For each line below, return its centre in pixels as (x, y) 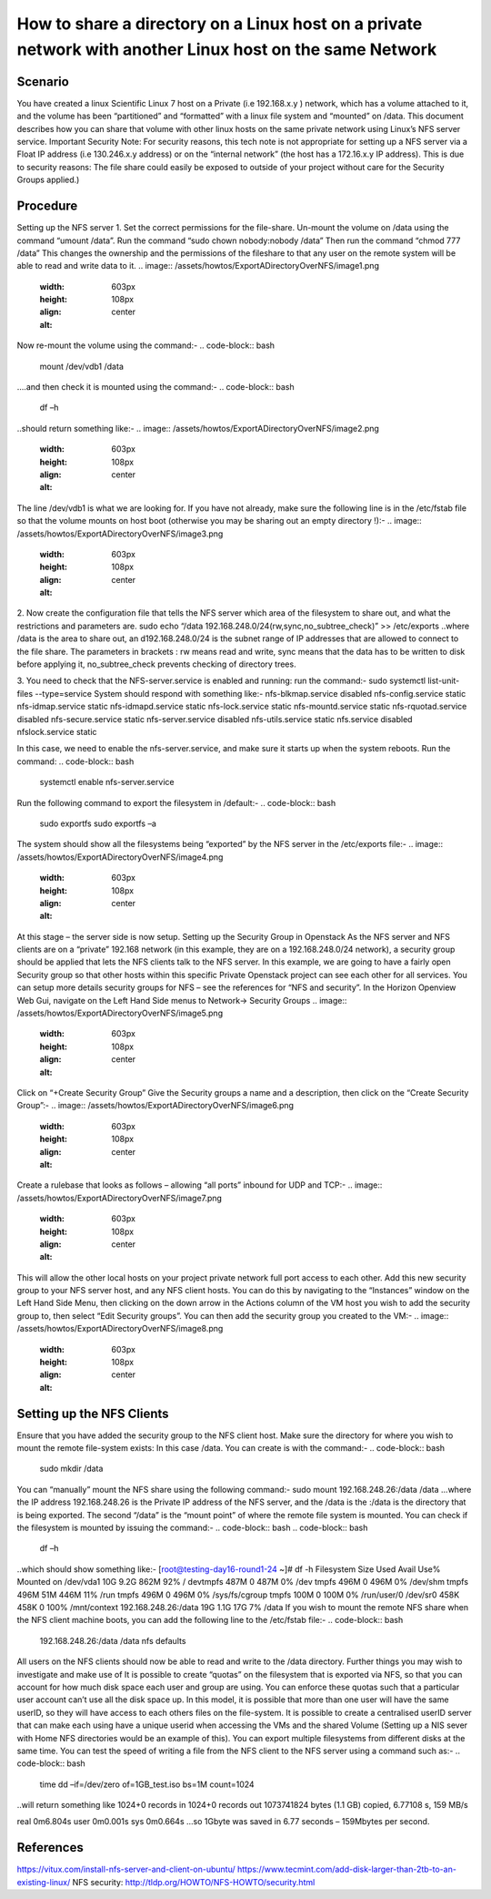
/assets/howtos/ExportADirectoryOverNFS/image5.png (120, 1013)
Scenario (43, 82)
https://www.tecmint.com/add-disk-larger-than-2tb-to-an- (346, 1869)
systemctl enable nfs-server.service (107, 782)
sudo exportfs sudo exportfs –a (98, 823)
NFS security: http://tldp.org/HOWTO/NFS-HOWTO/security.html (194, 1882)
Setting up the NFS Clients (93, 1413)
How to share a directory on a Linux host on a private (220, 24)
